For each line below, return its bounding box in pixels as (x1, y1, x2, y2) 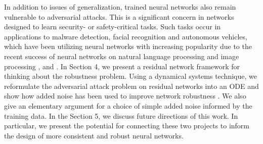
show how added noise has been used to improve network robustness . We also (4, 90, 246, 101)
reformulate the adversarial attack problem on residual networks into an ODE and (4, 80, 259, 91)
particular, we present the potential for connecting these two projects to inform (4, 120, 250, 131)
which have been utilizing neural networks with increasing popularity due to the (4, 41, 252, 52)
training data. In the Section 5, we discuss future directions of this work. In (4, 110, 238, 121)
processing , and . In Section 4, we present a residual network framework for (4, 61, 240, 71)
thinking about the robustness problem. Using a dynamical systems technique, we (4, 71, 257, 81)
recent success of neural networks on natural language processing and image (4, 51, 239, 61)
